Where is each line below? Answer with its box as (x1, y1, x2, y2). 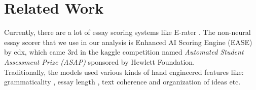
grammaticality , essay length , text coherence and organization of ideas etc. (4, 76, 241, 87)
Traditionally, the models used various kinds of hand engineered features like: (4, 66, 244, 77)
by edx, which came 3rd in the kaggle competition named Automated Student (4, 47, 244, 57)
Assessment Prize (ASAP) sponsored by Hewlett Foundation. (4, 56, 195, 67)
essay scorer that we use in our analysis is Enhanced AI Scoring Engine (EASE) (4, 36, 252, 47)
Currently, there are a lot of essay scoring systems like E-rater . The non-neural (4, 27, 251, 37)
